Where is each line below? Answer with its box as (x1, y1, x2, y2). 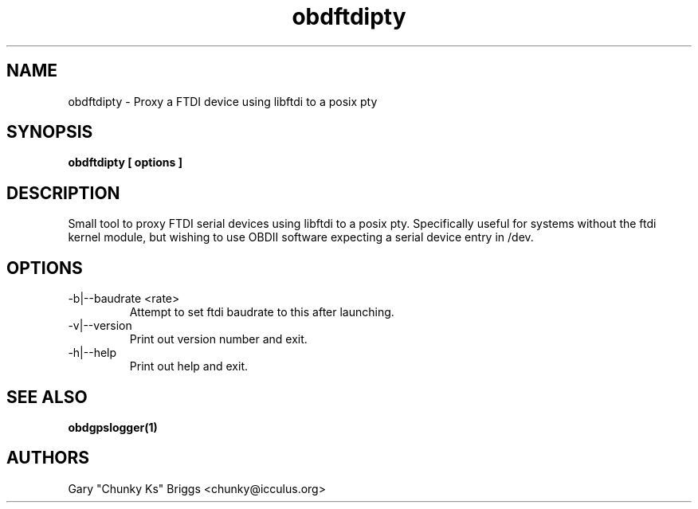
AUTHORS (6, 448, 90, 468)
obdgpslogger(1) (68, 420, 158, 434)
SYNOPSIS (6, 122, 93, 143)
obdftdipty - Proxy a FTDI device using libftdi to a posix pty (68, 94, 378, 108)
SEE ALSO (6, 386, 88, 407)
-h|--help (68, 346, 117, 360)
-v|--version (68, 319, 132, 333)
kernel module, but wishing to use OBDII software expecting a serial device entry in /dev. (68, 230, 534, 245)
